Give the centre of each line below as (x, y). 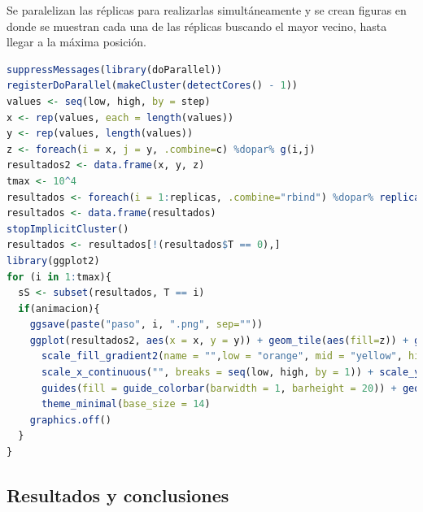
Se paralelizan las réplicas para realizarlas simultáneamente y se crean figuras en (207, 10)
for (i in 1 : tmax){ (59, 277)
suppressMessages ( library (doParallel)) (114, 69)
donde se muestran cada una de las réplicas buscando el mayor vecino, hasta (197, 26)
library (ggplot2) (53, 260)
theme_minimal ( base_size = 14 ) (126, 404)
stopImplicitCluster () (68, 229)
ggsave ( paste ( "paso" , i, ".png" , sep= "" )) (146, 325)
